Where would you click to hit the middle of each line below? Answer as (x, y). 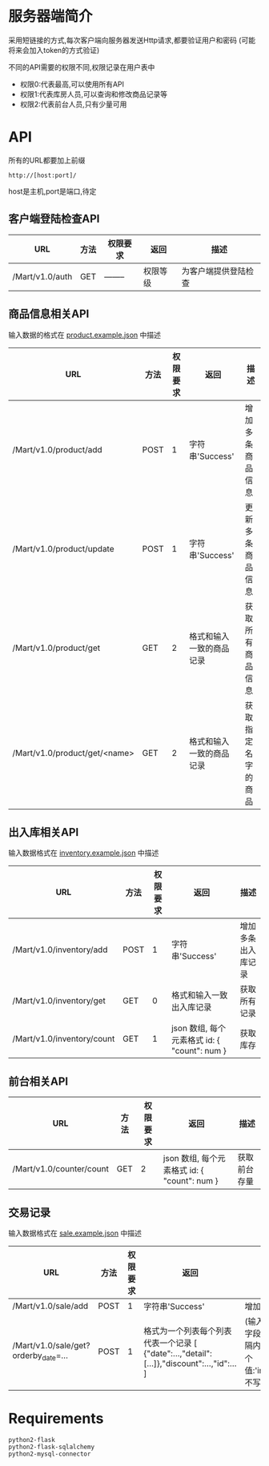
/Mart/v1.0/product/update (63, 548)
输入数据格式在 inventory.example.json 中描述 (84, 853)
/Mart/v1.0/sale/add (50, 1306)
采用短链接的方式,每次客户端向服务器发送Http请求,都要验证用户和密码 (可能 (132, 40)
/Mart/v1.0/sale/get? (51, 1346)
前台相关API (38, 1081)
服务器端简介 (51, 16)
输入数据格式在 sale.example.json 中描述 (75, 1233)
